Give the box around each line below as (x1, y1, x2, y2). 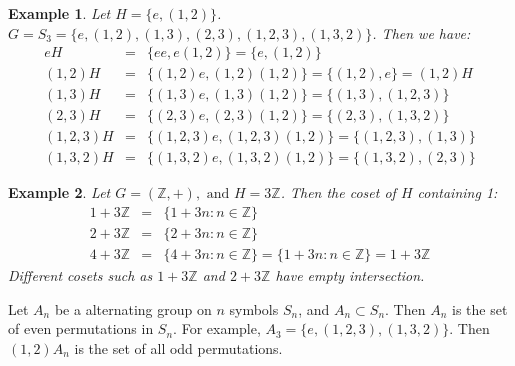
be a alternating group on (54, 298, 212, 319)
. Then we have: (372, 22, 471, 43)
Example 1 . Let (8, 3, 111, 23)
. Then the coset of (280, 182, 396, 203)
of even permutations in (8, 318, 154, 339)
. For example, (173, 318, 261, 339)
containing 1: (417, 182, 498, 203)
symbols (229, 298, 279, 319)
